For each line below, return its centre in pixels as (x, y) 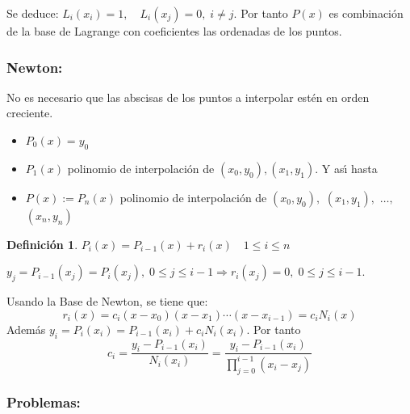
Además (26, 329)
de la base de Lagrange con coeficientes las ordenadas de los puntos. (174, 31)
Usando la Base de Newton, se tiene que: (107, 301)
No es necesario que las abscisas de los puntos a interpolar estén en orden (188, 97)
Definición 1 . (42, 244)
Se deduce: (33, 13)
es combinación (366, 13)
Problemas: (44, 402)
